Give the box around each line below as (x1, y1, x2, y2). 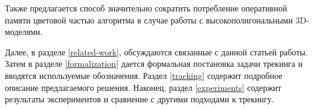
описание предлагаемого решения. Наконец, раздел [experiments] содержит (5, 81, 281, 93)
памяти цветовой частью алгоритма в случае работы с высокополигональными (5, 13, 293, 26)
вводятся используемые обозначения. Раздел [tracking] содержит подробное (5, 69, 283, 81)
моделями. (5, 25, 43, 38)
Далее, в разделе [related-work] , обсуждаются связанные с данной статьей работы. (5, 45, 308, 58)
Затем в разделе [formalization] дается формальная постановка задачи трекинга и (5, 57, 303, 70)
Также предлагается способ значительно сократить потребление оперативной (5, 2, 287, 14)
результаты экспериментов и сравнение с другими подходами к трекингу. (5, 93, 274, 105)
